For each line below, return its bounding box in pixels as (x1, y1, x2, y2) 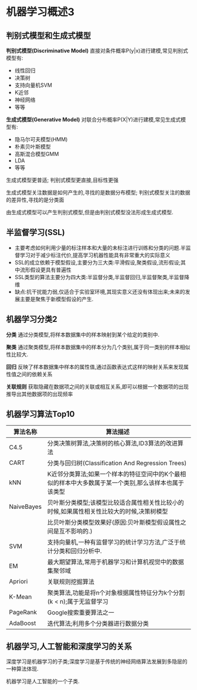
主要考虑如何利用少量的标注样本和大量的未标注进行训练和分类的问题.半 (14, 244, 186, 251)
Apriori (9, 577, 28, 586)
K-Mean (9, 593, 32, 601)
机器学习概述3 (6, 5, 75, 19)
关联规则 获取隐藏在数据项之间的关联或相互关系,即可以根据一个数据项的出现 (6, 383, 189, 390)
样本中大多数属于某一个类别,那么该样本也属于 (59, 479, 184, 487)
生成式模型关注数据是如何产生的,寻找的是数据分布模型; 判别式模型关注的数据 (6, 189, 191, 196)
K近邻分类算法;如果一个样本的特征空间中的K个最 (47, 470, 181, 478)
